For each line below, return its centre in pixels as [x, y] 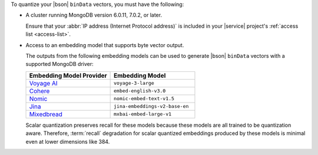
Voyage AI [44, 83]
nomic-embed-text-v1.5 [144, 99]
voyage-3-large [134, 83]
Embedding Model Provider [68, 75]
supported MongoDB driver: [59, 64]
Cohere [39, 91]
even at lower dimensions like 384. [68, 141]
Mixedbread [46, 114]
